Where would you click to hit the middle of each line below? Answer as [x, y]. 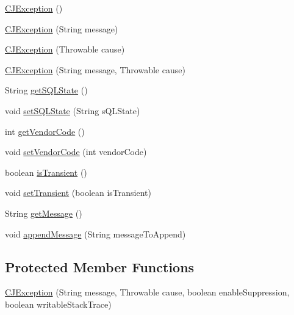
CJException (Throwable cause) [65, 49]
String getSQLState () [46, 90]
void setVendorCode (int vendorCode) [76, 152]
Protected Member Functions [100, 266]
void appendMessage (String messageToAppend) [95, 234]
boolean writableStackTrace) [58, 304]
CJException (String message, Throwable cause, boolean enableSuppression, [147, 292]
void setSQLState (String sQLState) [73, 110]
